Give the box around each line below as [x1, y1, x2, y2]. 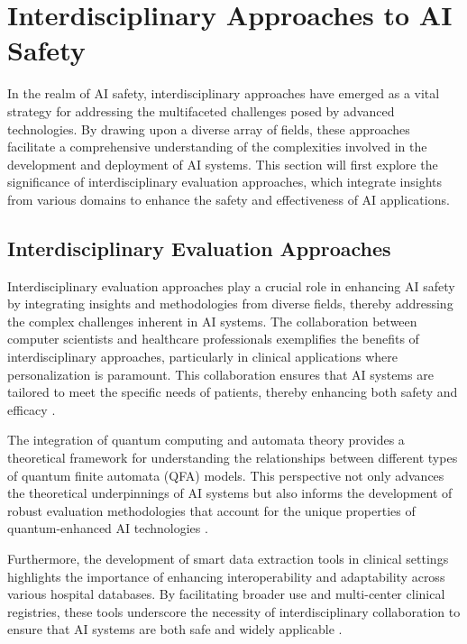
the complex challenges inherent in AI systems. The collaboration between [7, 311, 417, 330]
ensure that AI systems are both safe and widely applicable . [7, 620, 343, 639]
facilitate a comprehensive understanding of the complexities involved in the [7, 137, 427, 156]
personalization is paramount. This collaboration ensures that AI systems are [7, 364, 434, 383]
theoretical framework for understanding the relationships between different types [7, 448, 458, 467]
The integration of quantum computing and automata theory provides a [7, 430, 405, 449]
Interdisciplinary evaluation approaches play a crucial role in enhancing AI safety [7, 276, 455, 295]
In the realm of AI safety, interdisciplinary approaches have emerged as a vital [7, 84, 440, 103]
